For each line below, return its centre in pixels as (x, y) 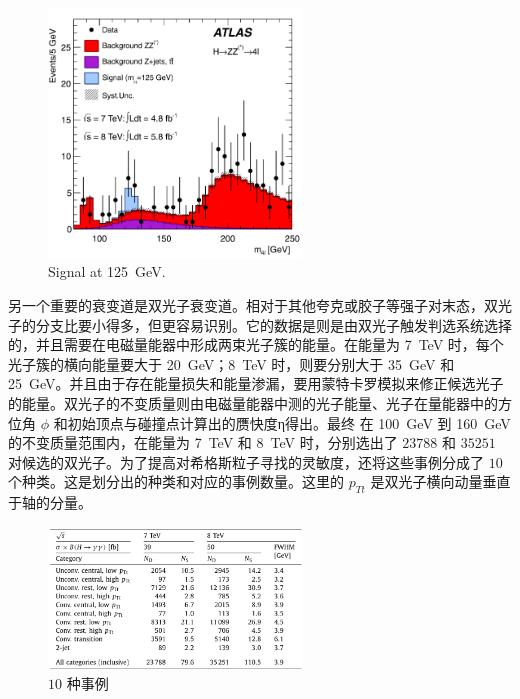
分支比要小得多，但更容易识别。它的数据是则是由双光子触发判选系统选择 (273, 324)
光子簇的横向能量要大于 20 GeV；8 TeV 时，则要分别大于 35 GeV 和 (231, 363)
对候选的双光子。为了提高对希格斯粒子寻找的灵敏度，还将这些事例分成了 (246, 461)
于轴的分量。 (50, 502)
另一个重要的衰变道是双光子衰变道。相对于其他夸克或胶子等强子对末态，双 (253, 305)
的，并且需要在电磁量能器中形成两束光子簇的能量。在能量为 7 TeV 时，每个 (256, 344)
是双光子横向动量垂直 (440, 481)
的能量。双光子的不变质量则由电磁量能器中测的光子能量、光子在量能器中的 (253, 403)
